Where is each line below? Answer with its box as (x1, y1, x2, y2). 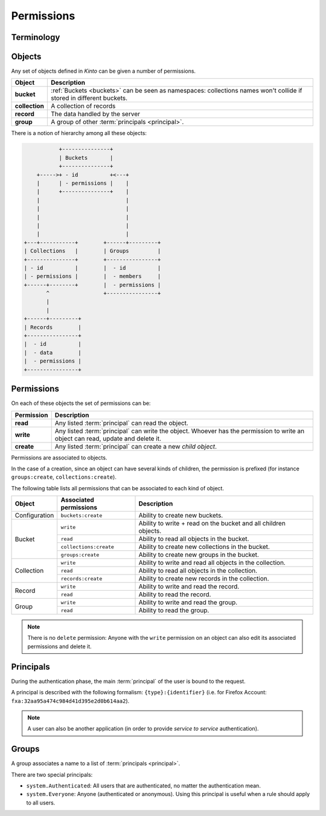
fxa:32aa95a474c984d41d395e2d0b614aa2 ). (11, 697, 130, 705)
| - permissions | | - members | (24, 273, 161, 280)
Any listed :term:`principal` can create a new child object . (54, 442, 217, 450)
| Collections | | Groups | (24, 248, 161, 254)
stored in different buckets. (51, 94, 128, 102)
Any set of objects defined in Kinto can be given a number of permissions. (11, 67, 196, 75)
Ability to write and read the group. (138, 598, 238, 607)
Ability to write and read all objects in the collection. (138, 559, 286, 567)
